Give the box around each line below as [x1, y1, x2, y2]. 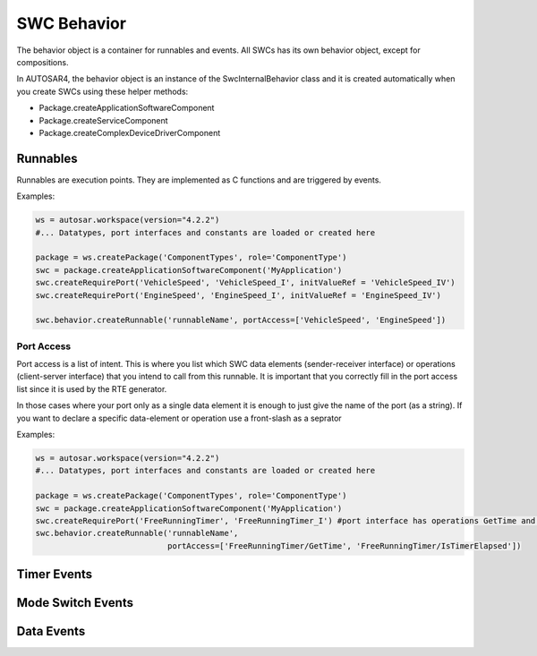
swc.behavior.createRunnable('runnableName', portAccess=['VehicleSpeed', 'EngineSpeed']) [35, 315, 447, 326]
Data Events [16, 624, 86, 639]
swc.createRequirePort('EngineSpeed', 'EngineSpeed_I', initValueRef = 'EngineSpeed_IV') [35, 290, 442, 300]
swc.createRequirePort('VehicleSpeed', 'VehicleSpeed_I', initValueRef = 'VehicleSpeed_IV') [35, 277, 456, 288]
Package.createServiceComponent [38, 115, 169, 125]
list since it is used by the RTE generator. [16, 383, 167, 394]
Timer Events [16, 567, 93, 582]
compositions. [16, 56, 69, 67]
